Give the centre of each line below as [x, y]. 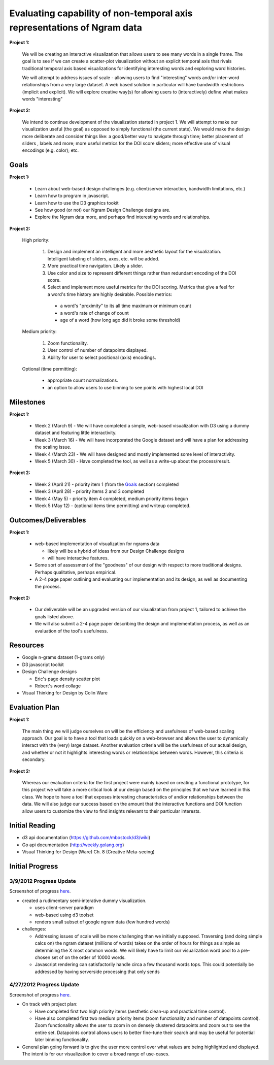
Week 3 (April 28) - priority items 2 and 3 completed [90, 491]
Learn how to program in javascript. [72, 196]
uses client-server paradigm [64, 908]
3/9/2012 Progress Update [43, 881]
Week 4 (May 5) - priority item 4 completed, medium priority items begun [111, 498]
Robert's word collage [58, 686]
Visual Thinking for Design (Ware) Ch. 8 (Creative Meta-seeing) [88, 852]
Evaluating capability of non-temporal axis [101, 13]
